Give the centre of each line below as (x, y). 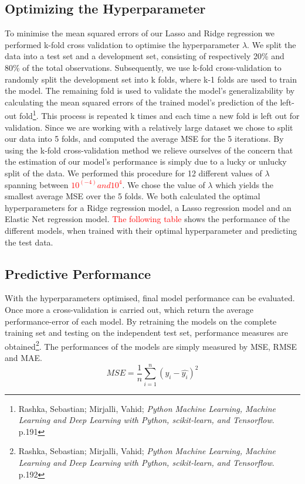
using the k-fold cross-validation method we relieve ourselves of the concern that (149, 150)
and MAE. (23, 357)
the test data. (29, 242)
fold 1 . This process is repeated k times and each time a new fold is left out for (159, 115)
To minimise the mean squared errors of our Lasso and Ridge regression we (140, 33)
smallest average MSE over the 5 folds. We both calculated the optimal (133, 196)
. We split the (272, 44)
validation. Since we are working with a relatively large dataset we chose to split (149, 127)
